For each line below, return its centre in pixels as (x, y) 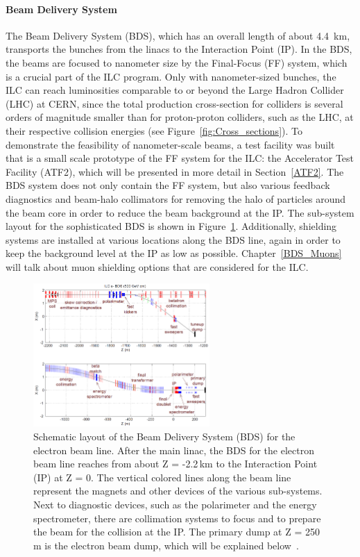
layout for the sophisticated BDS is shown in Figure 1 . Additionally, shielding (171, 226)
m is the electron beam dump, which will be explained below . (166, 545)
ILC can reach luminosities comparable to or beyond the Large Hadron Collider (175, 90)
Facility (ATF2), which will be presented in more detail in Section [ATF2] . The (175, 171)
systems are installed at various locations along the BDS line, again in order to (173, 239)
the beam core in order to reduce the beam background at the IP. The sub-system (180, 212)
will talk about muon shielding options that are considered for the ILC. (157, 266)
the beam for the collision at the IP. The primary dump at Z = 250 (177, 532)
